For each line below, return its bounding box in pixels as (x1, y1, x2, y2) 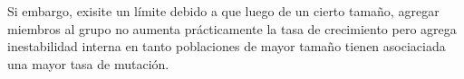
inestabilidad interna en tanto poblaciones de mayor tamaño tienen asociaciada (7, 37, 446, 56)
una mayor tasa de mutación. (7, 54, 169, 73)
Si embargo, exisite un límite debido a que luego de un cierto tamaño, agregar (7, 2, 440, 20)
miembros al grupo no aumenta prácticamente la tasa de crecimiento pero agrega (7, 19, 457, 38)
